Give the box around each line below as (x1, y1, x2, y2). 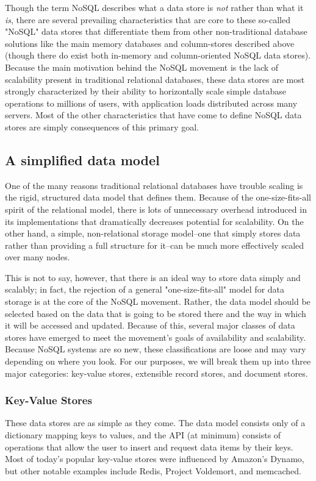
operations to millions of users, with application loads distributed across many (5, 96, 298, 109)
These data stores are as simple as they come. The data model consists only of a (5, 416, 306, 429)
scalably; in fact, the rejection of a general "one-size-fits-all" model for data (5, 283, 285, 296)
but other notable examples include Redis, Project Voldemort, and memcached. (5, 464, 301, 477)
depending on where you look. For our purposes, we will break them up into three (5, 355, 311, 368)
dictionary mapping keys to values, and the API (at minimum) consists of (5, 429, 281, 441)
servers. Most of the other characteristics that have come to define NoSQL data (5, 109, 302, 121)
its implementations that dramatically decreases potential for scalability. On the (5, 215, 304, 227)
